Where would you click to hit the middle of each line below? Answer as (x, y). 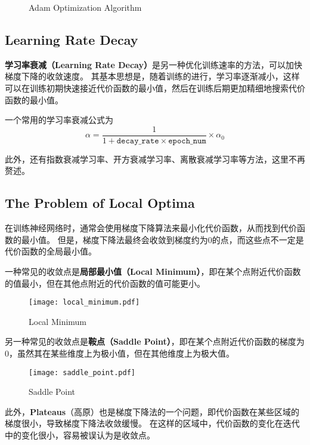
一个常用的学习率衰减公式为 (59, 120)
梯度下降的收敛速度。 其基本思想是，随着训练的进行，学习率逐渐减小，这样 (152, 76)
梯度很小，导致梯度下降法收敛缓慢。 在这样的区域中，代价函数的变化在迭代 (152, 423)
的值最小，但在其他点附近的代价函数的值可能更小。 (105, 283)
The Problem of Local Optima (100, 203)
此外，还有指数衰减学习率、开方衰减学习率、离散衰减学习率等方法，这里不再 (155, 159)
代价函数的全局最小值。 (51, 251)
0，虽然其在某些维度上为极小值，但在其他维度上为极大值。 (120, 353)
